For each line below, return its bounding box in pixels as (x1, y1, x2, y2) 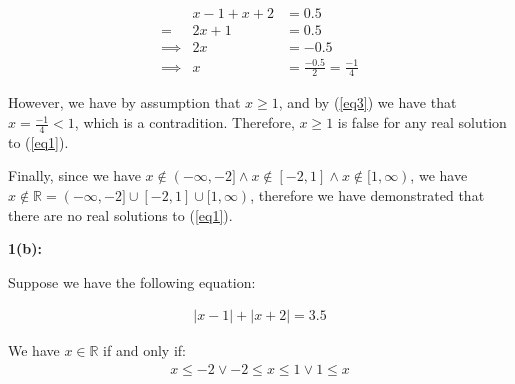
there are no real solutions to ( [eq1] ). (8, 204, 233, 225)
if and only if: (103, 340, 186, 361)
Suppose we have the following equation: (8, 271, 256, 292)
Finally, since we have (8, 165, 141, 186)
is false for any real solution (337, 112, 507, 133)
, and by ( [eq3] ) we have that (278, 92, 457, 113)
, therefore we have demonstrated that (250, 185, 485, 206)
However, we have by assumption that (8, 92, 241, 113)
